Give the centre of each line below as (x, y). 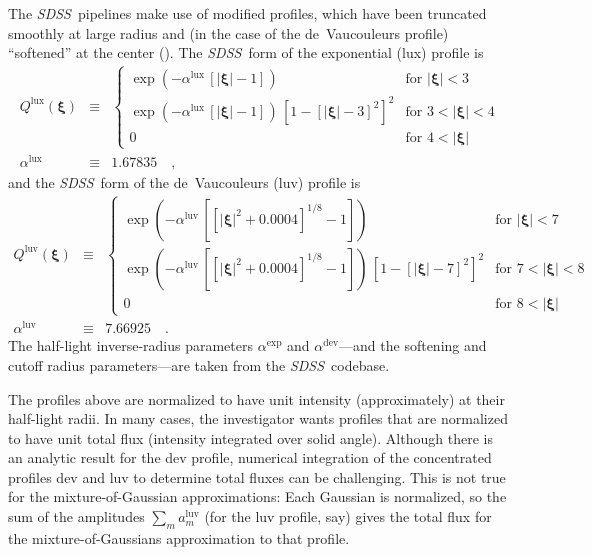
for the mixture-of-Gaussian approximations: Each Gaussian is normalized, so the (257, 496)
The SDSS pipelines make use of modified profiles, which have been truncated (247, 13)
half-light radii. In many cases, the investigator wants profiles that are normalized (258, 418)
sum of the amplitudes (76, 516)
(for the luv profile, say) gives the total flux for (348, 516)
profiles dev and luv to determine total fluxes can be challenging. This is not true (257, 476)
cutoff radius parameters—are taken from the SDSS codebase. (199, 364)
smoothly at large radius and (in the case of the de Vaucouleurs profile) (228, 32)
